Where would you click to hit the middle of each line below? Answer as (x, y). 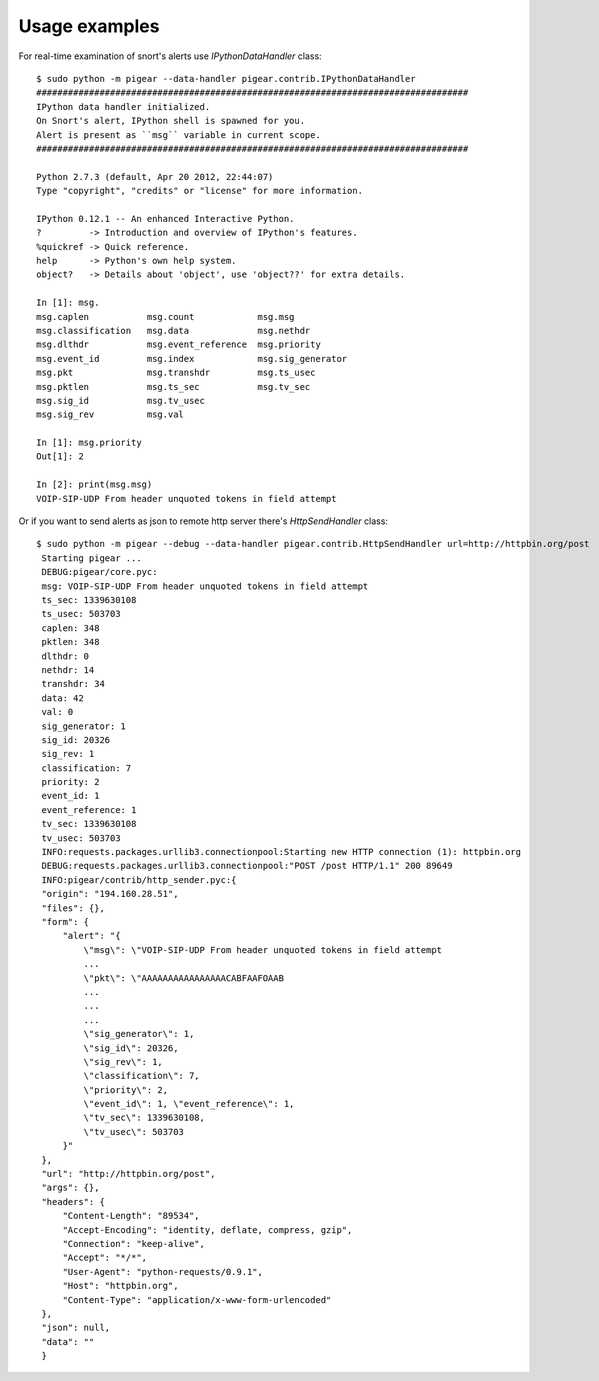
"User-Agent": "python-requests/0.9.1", (163, 1271)
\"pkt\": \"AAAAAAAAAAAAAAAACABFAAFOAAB (184, 978)
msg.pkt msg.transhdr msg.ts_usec (176, 373)
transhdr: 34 (73, 684)
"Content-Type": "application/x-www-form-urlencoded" (197, 1299)
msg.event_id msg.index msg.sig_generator (192, 358)
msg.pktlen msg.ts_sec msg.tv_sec (173, 386)
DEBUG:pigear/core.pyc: (99, 572)
